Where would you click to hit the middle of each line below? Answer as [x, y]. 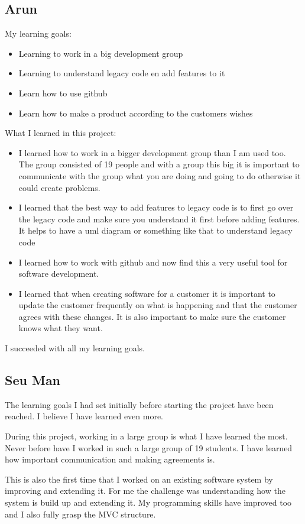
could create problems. [59, 187]
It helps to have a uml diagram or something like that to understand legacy [155, 230]
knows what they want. [61, 328]
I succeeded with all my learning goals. [75, 348]
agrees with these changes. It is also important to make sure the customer [152, 316]
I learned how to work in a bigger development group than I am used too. [152, 152]
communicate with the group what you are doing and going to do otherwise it [160, 175]
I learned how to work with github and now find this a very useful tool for [153, 262]
